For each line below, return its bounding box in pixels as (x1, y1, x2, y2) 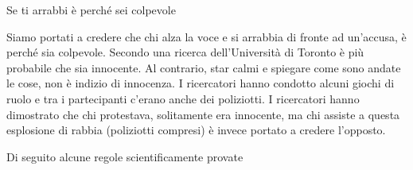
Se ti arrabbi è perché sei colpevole (6, 2, 176, 17)
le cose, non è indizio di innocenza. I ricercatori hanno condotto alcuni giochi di (6, 75, 395, 91)
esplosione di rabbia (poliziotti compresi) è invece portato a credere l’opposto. (6, 122, 386, 138)
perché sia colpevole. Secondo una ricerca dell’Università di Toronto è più (6, 44, 364, 60)
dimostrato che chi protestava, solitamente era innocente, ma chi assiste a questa (6, 106, 400, 122)
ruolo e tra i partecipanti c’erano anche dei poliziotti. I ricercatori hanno (6, 90, 360, 106)
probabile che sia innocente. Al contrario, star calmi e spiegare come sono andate (6, 59, 401, 75)
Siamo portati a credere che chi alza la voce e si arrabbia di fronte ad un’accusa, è (6, 28, 407, 44)
